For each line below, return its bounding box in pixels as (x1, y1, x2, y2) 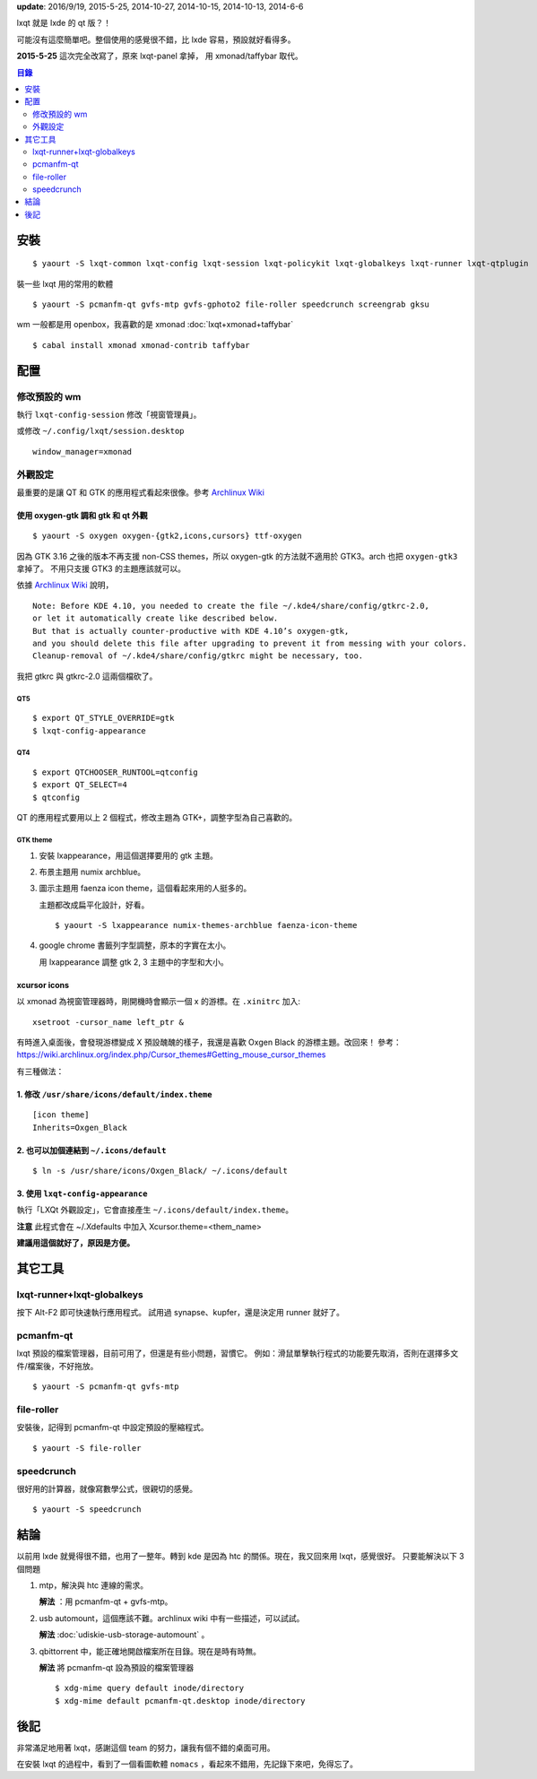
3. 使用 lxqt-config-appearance (16, 1188, 148, 1199)
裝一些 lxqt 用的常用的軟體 (16, 278, 114, 289)
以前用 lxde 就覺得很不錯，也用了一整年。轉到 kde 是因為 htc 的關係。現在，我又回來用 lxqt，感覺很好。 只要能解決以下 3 (16, 1551, 465, 1562)
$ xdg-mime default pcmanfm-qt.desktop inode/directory (55, 1696, 306, 1705)
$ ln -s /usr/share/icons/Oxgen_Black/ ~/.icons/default (32, 1166, 289, 1176)
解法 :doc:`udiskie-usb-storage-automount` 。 (39, 1629, 210, 1640)
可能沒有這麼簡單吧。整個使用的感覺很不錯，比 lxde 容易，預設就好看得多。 (16, 34, 296, 45)
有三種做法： (16, 1065, 65, 1076)
